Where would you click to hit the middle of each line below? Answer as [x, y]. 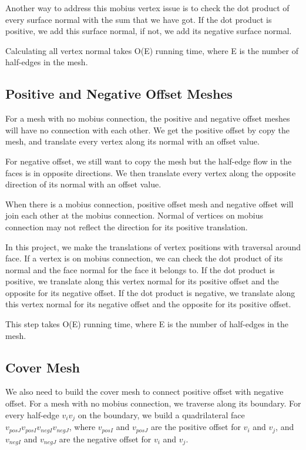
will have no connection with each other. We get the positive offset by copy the [147, 130]
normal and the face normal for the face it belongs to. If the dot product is [140, 269]
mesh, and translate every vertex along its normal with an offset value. [132, 141]
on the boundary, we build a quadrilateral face [161, 414]
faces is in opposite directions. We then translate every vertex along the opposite [151, 172]
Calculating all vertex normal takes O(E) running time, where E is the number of [152, 50]
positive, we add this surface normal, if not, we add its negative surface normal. [149, 31]
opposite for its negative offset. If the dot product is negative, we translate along [150, 292]
